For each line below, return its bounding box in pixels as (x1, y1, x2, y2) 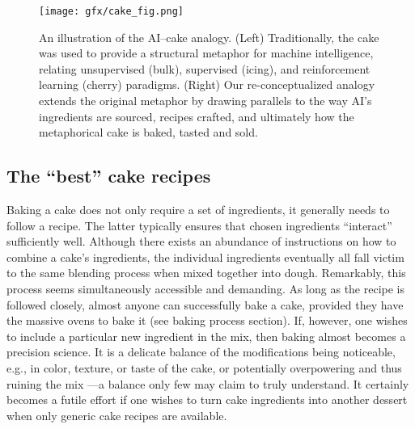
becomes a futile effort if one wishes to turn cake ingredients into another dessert (6, 391, 408, 408)
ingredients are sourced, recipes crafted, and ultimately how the (39, 107, 354, 124)
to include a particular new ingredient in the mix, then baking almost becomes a (6, 327, 406, 344)
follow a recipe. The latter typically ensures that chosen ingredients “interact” (6, 217, 392, 233)
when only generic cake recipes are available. (6, 406, 227, 423)
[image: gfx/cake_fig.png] (39, 6, 184, 17)
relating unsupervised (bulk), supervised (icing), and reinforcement (39, 60, 371, 77)
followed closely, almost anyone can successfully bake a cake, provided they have (6, 296, 404, 313)
